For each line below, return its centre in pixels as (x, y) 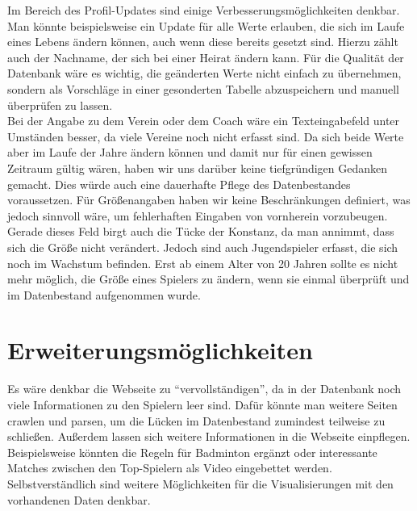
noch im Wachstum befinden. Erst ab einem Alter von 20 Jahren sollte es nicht (203, 263)
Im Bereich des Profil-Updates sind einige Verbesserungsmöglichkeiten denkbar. (204, 10)
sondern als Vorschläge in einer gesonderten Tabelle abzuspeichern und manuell (203, 88)
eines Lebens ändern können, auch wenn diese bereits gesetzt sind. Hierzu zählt (203, 42)
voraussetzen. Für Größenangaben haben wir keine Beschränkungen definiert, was (209, 200)
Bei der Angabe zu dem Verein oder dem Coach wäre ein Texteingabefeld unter (204, 121)
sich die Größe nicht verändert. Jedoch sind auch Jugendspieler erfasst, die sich (203, 247)
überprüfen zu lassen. (60, 105)
